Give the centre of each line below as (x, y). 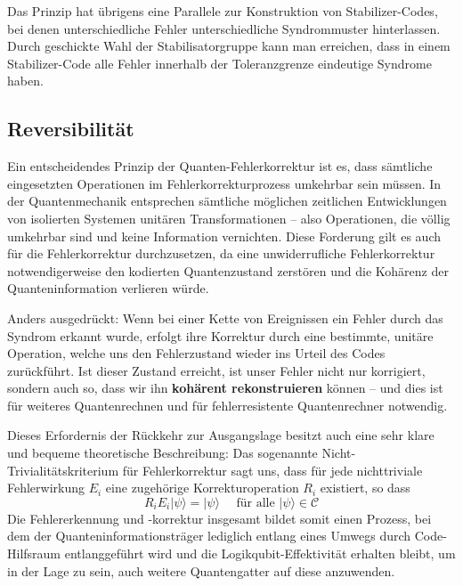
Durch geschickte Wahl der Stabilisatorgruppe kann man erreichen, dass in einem (229, 46)
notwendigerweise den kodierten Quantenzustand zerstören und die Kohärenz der (228, 270)
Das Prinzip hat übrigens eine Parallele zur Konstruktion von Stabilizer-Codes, (223, 11)
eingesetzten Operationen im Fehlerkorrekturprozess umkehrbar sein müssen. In (224, 183)
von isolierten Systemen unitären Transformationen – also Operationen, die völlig (229, 218)
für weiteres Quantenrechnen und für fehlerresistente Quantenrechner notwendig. (227, 405)
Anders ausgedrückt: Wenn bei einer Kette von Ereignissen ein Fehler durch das (225, 317)
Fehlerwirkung (46, 488)
